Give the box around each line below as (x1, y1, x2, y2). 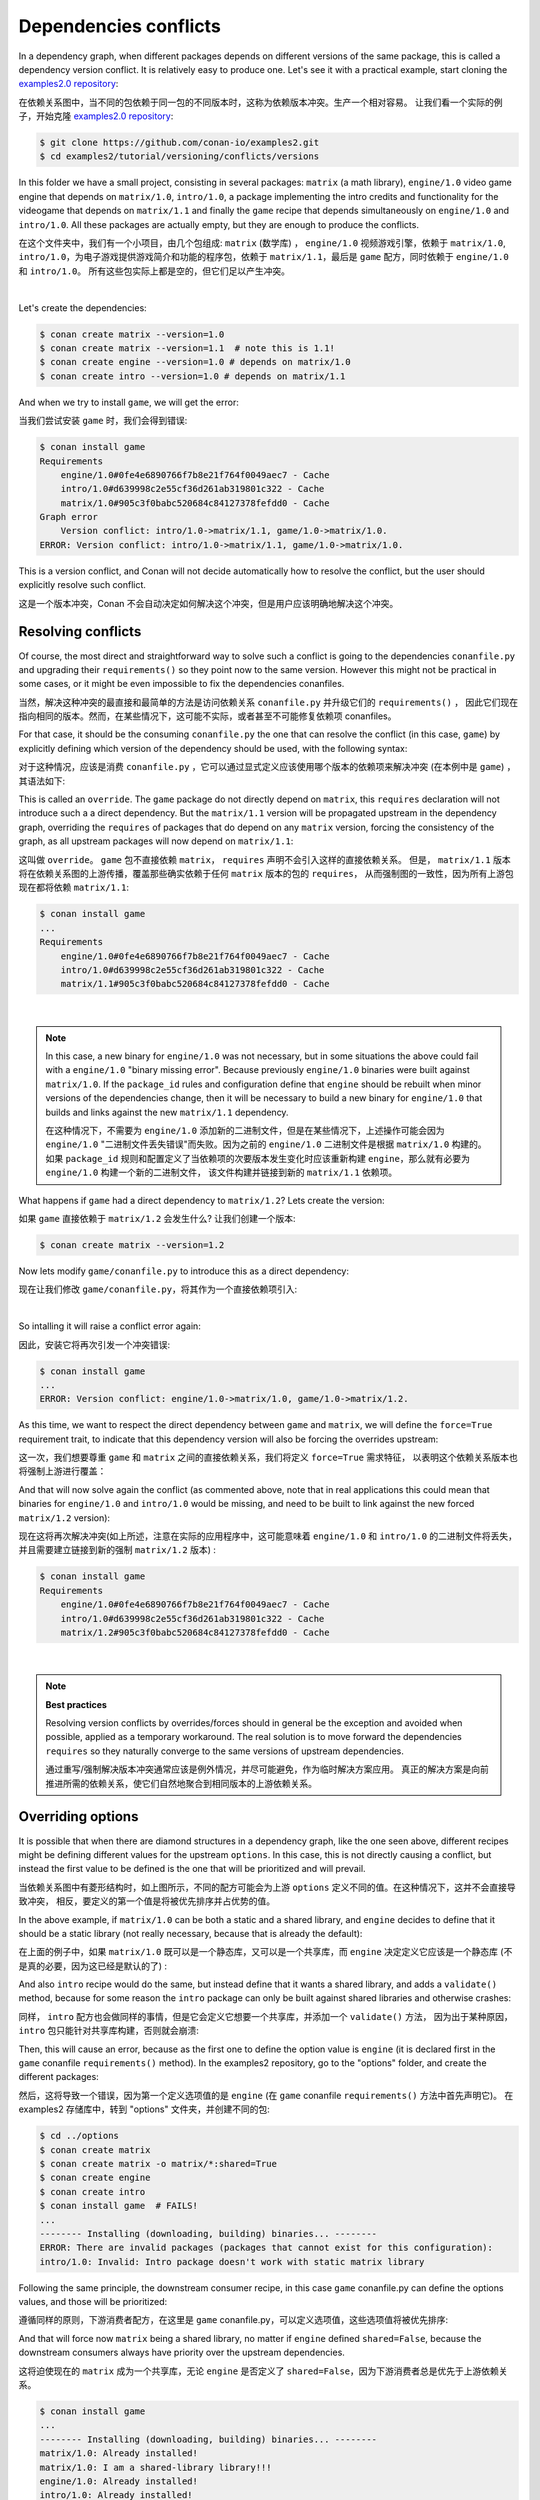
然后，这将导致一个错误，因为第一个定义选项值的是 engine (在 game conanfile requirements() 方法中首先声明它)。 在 (18, 2089, 514, 2101)
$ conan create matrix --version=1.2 (39, 1239, 225, 1250)
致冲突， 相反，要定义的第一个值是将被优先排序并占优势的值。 (18, 1895, 275, 1907)
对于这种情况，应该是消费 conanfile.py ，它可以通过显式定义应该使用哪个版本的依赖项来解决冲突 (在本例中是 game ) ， (18, 761, 516, 773)
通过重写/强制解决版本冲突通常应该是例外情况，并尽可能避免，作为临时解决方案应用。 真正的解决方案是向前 (45, 1763, 489, 1775)
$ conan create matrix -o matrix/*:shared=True (39, 2158, 277, 2169)
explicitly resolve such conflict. (18, 579, 147, 591)
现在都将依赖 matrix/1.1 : (18, 881, 130, 894)
